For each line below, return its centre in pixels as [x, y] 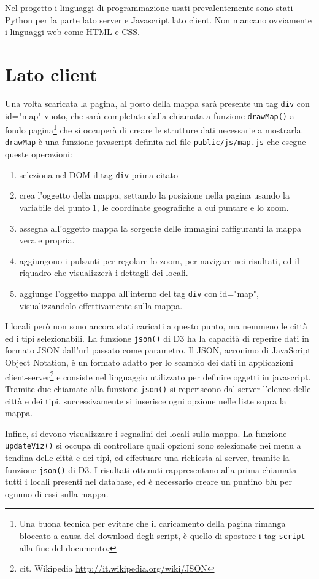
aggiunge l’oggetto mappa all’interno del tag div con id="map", [139, 293]
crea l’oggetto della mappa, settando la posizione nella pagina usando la [154, 195]
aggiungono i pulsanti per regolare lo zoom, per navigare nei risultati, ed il [159, 260]
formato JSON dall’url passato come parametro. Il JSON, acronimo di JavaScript [158, 350]
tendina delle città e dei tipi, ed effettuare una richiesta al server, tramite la [147, 457]
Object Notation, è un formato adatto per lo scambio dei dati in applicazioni [149, 362]
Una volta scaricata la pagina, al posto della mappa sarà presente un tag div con [157, 103]
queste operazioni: [39, 154]
